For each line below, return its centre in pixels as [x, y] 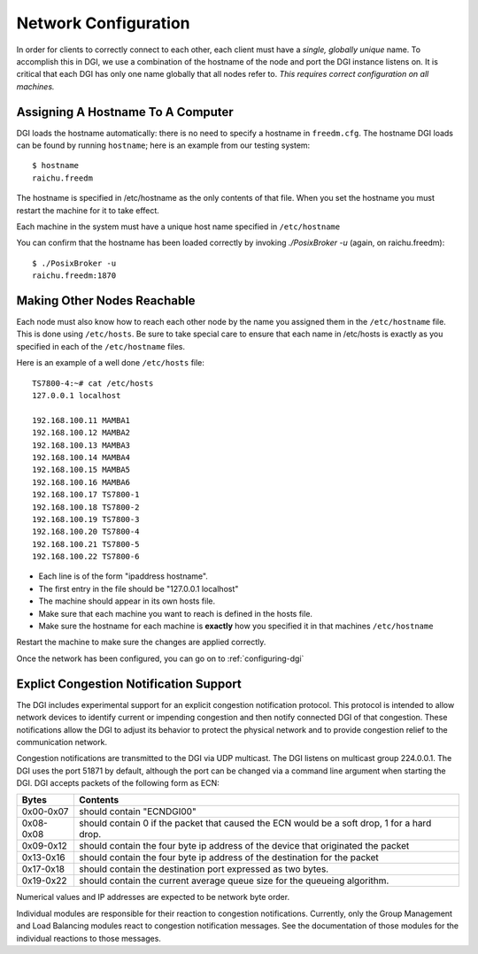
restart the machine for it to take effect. [88, 210]
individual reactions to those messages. [89, 938]
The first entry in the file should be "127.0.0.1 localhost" [139, 589]
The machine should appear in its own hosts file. [127, 601]
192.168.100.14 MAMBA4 [81, 457]
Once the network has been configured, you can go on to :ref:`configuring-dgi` [160, 658]
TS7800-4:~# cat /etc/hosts [93, 383]
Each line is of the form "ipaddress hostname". [123, 576]
